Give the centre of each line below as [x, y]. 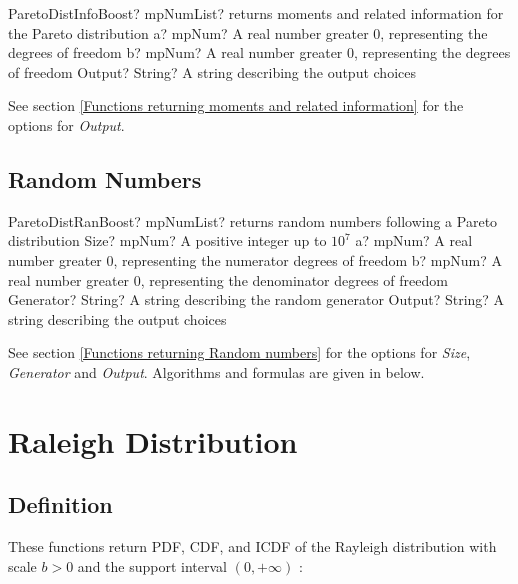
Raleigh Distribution [153, 440]
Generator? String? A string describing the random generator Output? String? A [256, 299]
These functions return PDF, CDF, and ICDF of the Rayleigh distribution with [252, 546]
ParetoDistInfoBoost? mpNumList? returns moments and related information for [256, 13]
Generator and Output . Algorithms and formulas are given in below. [216, 371]
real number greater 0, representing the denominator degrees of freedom [228, 279]
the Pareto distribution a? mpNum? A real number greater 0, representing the [248, 32]
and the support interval [152, 565]
